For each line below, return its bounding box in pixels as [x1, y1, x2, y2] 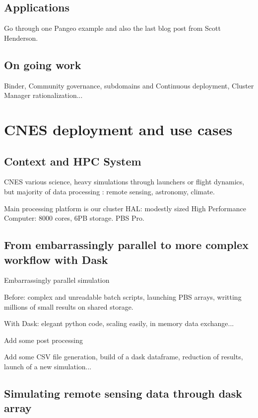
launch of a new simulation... [4, 361, 92, 371]
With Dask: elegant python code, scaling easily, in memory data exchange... [4, 318, 234, 329]
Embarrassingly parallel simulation [4, 275, 110, 285]
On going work [4, 57, 81, 72]
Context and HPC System [4, 153, 141, 168]
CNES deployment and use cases [4, 119, 233, 139]
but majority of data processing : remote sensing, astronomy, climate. [4, 186, 215, 196]
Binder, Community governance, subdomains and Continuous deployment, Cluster [4, 80, 254, 90]
